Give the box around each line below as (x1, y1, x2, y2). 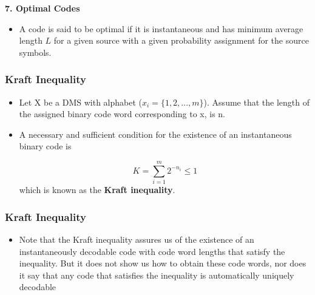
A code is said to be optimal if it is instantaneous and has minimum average (19, 22, 303, 35)
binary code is (19, 140, 72, 152)
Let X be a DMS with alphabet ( (19, 95, 143, 108)
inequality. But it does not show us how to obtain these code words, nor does (19, 257, 307, 270)
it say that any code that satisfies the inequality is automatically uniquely (19, 268, 294, 281)
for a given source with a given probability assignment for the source (53, 34, 309, 47)
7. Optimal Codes (5, 2, 80, 14)
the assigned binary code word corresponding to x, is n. (19, 107, 226, 120)
